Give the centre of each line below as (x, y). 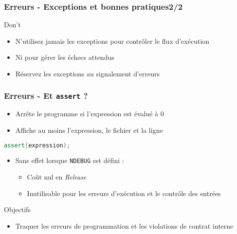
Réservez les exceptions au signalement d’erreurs (88, 73)
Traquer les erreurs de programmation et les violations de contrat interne (124, 225)
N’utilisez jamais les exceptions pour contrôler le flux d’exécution (112, 41)
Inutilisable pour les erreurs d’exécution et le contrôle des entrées (124, 193)
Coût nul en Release (57, 177)
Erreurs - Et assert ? (46, 95)
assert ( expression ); (37, 145)
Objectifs (17, 209)
